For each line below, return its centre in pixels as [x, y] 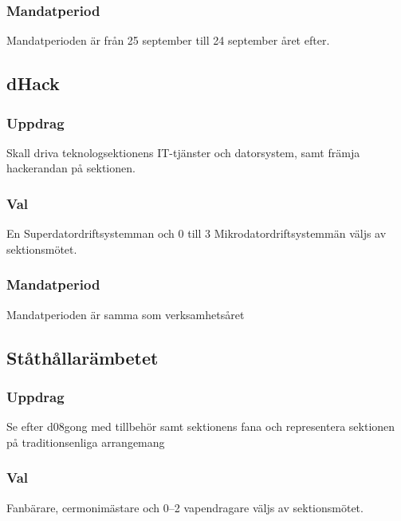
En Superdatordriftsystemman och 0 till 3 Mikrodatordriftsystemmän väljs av [197, 233]
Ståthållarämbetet [83, 357]
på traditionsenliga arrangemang [86, 442]
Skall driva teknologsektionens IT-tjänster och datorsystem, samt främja [183, 152]
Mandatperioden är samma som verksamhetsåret [126, 314]
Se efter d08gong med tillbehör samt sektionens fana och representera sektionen [201, 426]
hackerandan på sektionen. [71, 168]
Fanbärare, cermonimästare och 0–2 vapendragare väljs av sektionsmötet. [185, 507]
